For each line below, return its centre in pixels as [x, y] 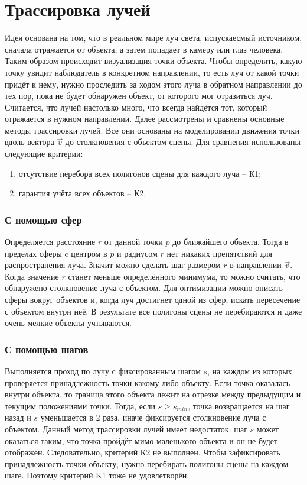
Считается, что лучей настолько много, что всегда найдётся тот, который [136, 107]
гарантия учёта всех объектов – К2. [82, 193]
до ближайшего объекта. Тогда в [231, 242]
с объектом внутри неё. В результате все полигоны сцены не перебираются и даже [153, 311]
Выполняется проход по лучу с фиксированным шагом [103, 371]
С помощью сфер [43, 219]
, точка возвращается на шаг [239, 405]
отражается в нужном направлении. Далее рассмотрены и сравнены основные [145, 119]
